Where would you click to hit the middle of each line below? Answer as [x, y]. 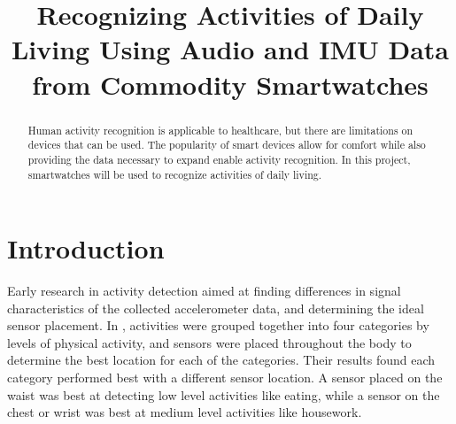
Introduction [86, 248]
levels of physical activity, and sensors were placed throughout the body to [209, 342]
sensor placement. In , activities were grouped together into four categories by [218, 325]
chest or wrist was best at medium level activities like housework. [185, 412]
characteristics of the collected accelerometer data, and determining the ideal [216, 308]
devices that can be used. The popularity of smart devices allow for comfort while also [227, 145]
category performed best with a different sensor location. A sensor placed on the [225, 378]
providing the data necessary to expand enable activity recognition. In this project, [219, 159]
